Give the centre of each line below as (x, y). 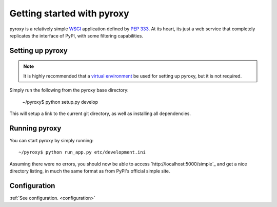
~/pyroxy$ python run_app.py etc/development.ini (82, 152)
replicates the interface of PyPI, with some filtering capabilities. (76, 35)
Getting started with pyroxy (69, 13)
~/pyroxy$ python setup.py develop (60, 102)
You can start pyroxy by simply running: (52, 140)
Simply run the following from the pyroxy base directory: (69, 90)
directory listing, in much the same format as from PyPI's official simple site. (90, 171)
